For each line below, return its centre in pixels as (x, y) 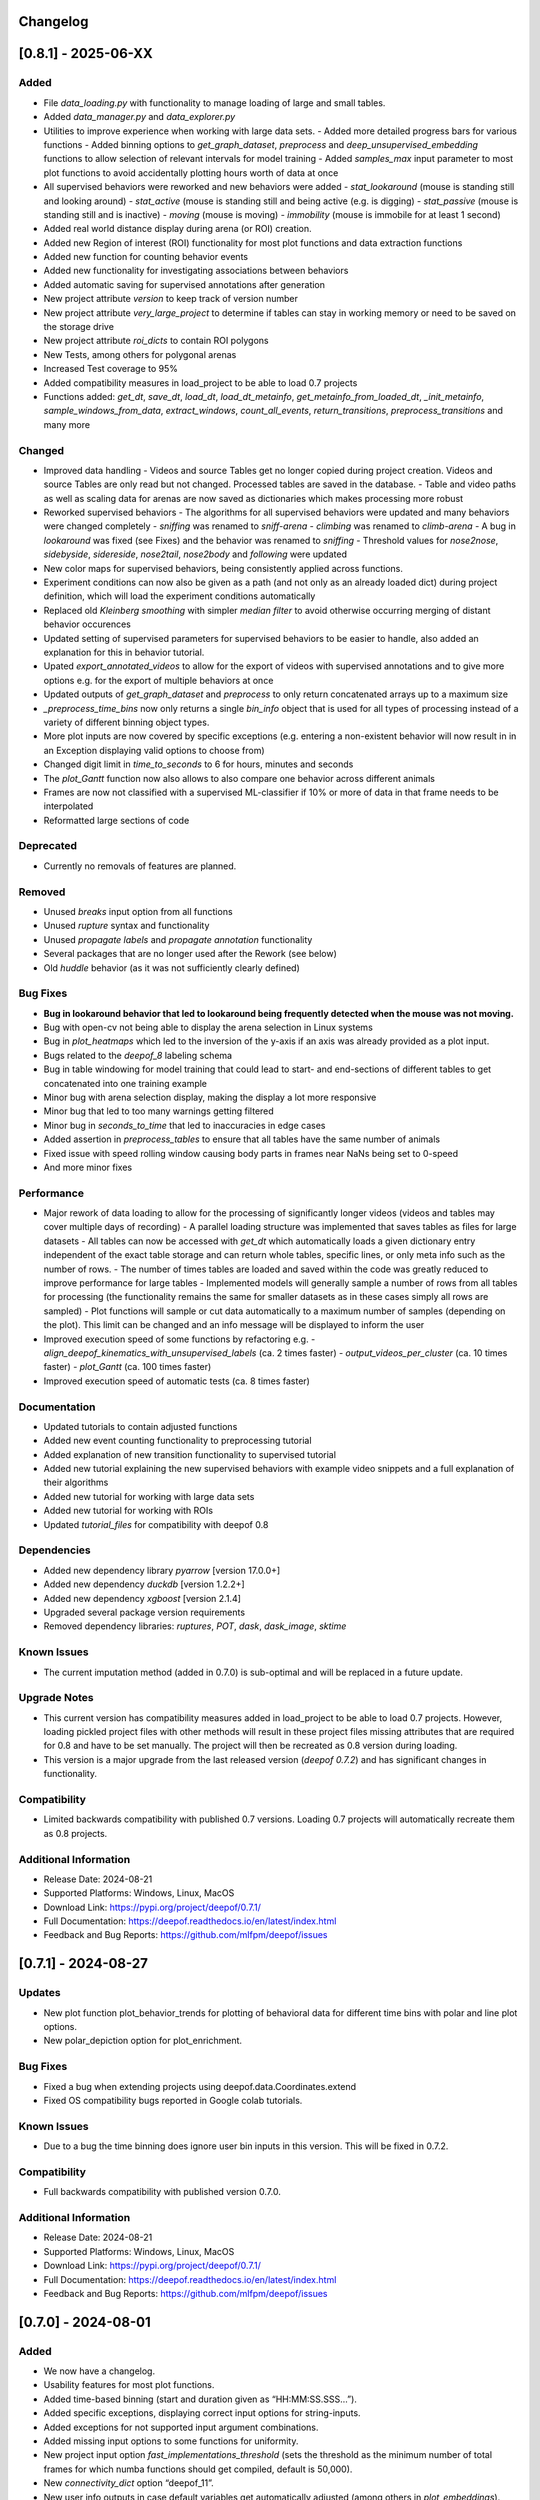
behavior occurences (87, 624)
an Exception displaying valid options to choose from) (154, 750)
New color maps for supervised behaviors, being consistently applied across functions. (223, 568)
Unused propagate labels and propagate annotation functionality (178, 939)
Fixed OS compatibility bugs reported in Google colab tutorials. (173, 2100)
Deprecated (48, 846)
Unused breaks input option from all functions (138, 911)
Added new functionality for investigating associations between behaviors (196, 271)
